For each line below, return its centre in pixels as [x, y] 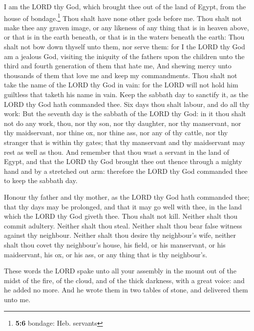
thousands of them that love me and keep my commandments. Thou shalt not [121, 75]
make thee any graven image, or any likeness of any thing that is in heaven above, [127, 27]
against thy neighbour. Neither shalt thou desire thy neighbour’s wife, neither [120, 235]
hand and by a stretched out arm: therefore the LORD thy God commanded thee [126, 171]
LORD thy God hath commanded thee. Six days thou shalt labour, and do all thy [127, 104]
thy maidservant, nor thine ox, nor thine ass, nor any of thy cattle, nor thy [116, 133]
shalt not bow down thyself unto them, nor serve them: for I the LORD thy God [125, 47]
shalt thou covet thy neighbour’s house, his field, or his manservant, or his [115, 244]
